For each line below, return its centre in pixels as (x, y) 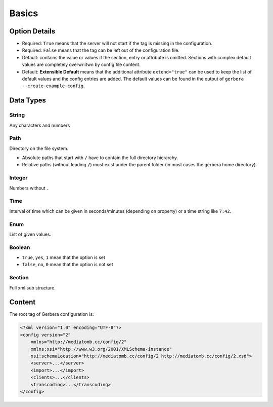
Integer (18, 178)
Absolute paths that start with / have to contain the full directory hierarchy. (100, 158)
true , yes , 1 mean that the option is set (64, 257)
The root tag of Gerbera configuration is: (52, 314)
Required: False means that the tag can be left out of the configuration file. (101, 50)
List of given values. (30, 234)
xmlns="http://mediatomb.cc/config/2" (79, 342)
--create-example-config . (53, 86)
